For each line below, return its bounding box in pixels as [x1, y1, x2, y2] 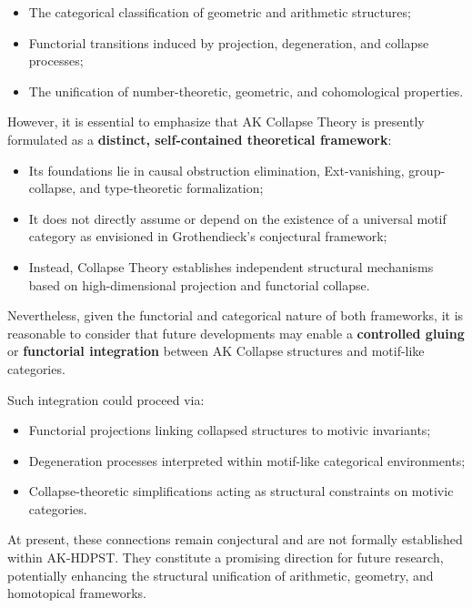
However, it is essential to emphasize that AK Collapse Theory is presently [7, 112, 425, 131]
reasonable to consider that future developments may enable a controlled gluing [7, 323, 465, 342]
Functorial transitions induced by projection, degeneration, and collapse [28, 33, 429, 52]
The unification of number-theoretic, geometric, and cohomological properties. [28, 81, 464, 100]
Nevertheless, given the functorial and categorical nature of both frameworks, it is [7, 306, 464, 325]
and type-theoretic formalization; [79, 178, 264, 198]
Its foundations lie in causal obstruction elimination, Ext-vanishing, [28, 160, 405, 179]
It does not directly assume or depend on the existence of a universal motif [28, 208, 447, 228]
